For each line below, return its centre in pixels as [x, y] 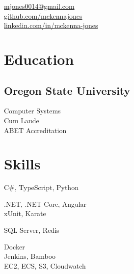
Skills [22, 164]
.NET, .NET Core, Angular [45, 204]
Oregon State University [67, 90]
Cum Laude [22, 120]
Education [39, 59]
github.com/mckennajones [43, 15]
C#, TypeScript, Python [41, 187]
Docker [14, 246]
